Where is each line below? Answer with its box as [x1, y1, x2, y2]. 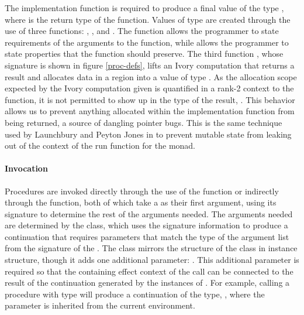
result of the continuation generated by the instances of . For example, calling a [5, 276, 290, 289]
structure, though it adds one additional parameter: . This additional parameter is [5, 254, 299, 266]
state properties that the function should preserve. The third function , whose [5, 47, 284, 60]
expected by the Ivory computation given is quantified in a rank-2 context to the [5, 82, 294, 94]
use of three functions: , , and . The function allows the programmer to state [5, 25, 279, 37]
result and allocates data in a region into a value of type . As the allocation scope [5, 70, 297, 83]
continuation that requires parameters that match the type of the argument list [5, 230, 289, 242]
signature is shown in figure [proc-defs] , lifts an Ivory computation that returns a [5, 59, 295, 71]
